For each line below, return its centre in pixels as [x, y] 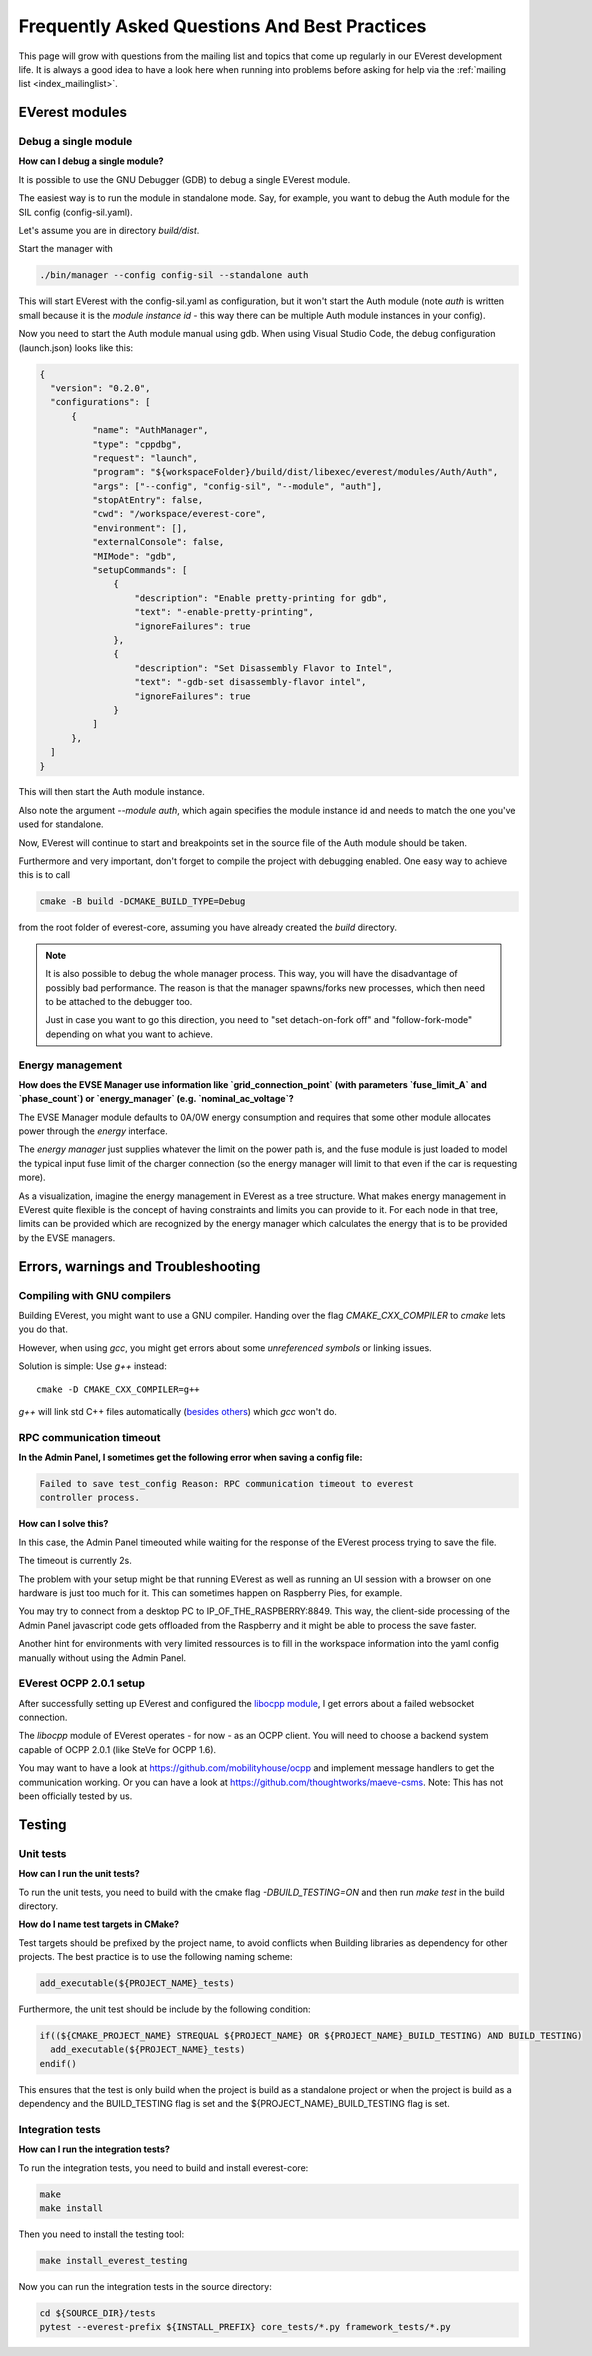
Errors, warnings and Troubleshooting [139, 1266]
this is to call [44, 875]
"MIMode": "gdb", [134, 556]
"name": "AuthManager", [150, 430]
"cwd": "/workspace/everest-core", [179, 514]
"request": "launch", [145, 458]
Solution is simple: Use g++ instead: [92, 1366]
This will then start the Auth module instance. [111, 792]
